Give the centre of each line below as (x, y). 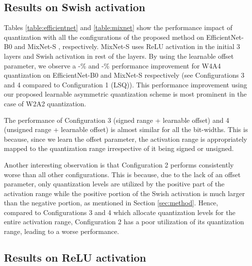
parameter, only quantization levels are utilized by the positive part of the (114, 184)
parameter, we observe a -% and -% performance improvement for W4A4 (112, 65)
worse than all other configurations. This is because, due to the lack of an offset (122, 174)
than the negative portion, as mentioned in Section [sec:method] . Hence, (111, 203)
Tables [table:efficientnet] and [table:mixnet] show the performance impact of (118, 27)
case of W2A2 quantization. (45, 103)
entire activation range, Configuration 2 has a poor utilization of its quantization (124, 222)
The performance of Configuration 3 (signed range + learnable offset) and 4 (117, 120)
